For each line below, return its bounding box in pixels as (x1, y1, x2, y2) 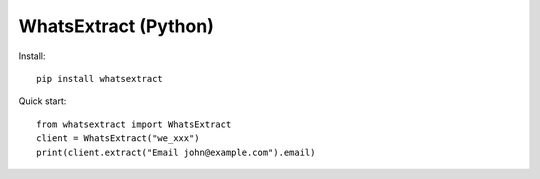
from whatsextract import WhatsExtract (36, 118, 232, 130)
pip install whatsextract (36, 73, 164, 84)
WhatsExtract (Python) (18, 15, 214, 37)
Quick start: (18, 95, 67, 107)
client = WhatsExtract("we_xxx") (36, 133, 200, 144)
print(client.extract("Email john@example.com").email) (36, 146, 316, 158)
